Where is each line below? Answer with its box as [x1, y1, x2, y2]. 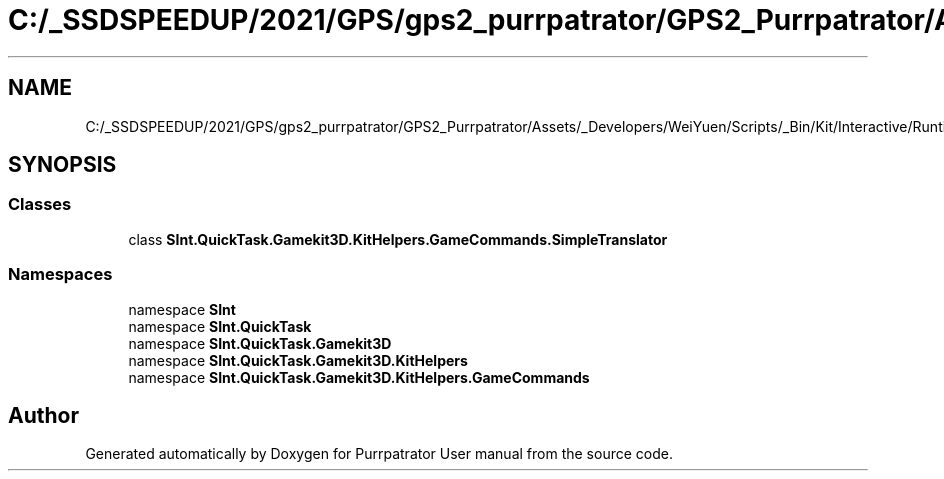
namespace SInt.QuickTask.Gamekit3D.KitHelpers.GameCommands [128, 368, 590, 386]
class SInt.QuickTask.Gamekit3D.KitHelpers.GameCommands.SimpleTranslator [128, 230, 668, 248]
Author [8, 402, 79, 428]
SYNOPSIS [8, 152, 117, 178]
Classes [8, 194, 72, 215]
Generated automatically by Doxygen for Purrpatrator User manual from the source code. [85, 445, 673, 463]
